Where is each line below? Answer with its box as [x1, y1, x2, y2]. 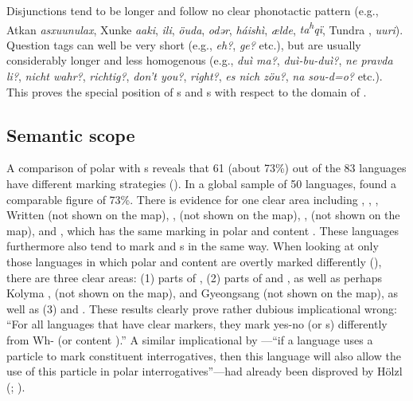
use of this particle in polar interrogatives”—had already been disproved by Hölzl [6, 363, 403, 379]
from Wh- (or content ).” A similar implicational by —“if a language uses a [6, 331, 373, 348]
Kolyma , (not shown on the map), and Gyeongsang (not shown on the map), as [6, 285, 398, 301]
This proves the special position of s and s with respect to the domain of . [6, 83, 367, 100]
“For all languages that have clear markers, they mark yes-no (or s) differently [6, 316, 388, 332]
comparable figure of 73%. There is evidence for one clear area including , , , [6, 191, 379, 207]
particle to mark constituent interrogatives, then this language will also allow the [6, 347, 401, 364]
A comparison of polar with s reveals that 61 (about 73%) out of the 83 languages [6, 159, 407, 176]
